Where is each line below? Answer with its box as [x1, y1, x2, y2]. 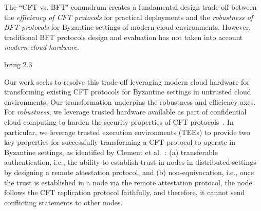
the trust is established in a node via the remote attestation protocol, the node [4, 177, 252, 187]
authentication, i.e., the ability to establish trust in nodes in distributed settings [4, 157, 256, 167]
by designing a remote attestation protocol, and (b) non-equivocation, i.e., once [4, 166, 254, 177]
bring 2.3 [4, 59, 32, 69]
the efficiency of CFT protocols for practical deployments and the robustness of [4, 11, 253, 22]
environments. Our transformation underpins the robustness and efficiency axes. [4, 96, 256, 107]
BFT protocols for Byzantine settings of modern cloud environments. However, [4, 22, 251, 32]
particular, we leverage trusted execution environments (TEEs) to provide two [4, 126, 250, 137]
